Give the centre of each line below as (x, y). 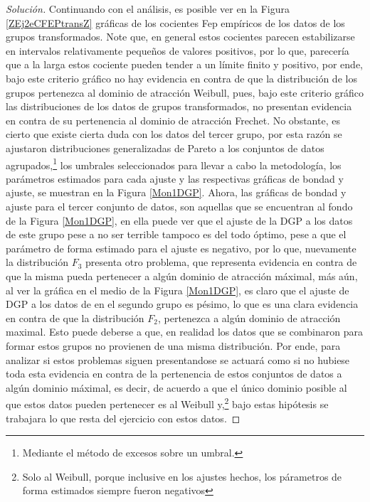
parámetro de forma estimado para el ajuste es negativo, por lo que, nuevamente (181, 248)
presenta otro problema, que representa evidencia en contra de (221, 262)
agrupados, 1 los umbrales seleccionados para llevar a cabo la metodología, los (174, 164)
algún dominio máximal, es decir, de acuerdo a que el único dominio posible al (176, 387)
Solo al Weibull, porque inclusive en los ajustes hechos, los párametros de (182, 476)
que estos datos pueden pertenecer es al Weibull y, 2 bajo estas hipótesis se (167, 403)
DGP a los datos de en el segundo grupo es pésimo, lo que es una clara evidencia (182, 304)
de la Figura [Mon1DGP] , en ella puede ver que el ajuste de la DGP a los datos (179, 220)
